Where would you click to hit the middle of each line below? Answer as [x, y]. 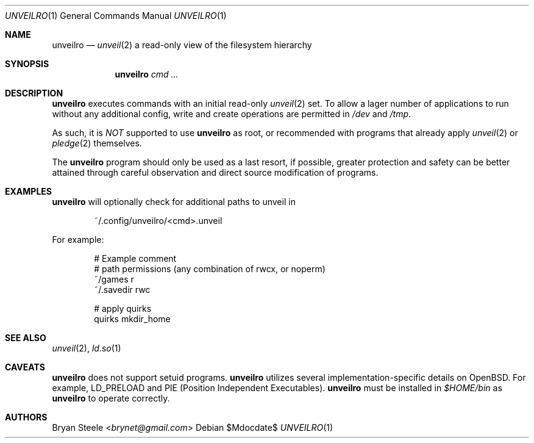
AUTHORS [26, 417]
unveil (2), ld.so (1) [87, 348]
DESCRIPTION [34, 93]
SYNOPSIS [27, 64]
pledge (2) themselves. [97, 143]
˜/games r [114, 279]
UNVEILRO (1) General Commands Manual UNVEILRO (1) [116, 16]
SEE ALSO [26, 338]
